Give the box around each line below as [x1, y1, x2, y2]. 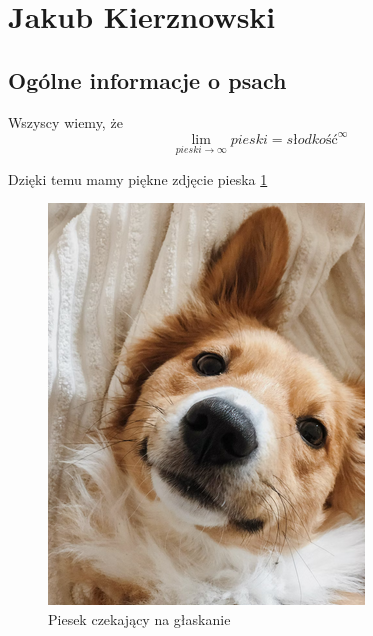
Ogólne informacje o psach [8, 64, 287, 95]
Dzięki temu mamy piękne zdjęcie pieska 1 [8, 168, 268, 189]
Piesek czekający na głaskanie [48, 609, 231, 630]
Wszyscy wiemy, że [8, 111, 123, 132]
